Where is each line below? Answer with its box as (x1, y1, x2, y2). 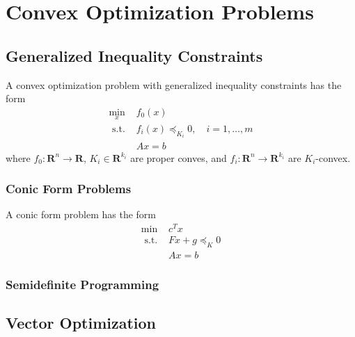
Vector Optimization (6, 312, 157, 334)
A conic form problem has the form (6, 207, 157, 222)
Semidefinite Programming (6, 275, 159, 293)
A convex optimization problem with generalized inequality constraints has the (6, 77, 342, 92)
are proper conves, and (130, 150, 227, 165)
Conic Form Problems (6, 180, 132, 197)
